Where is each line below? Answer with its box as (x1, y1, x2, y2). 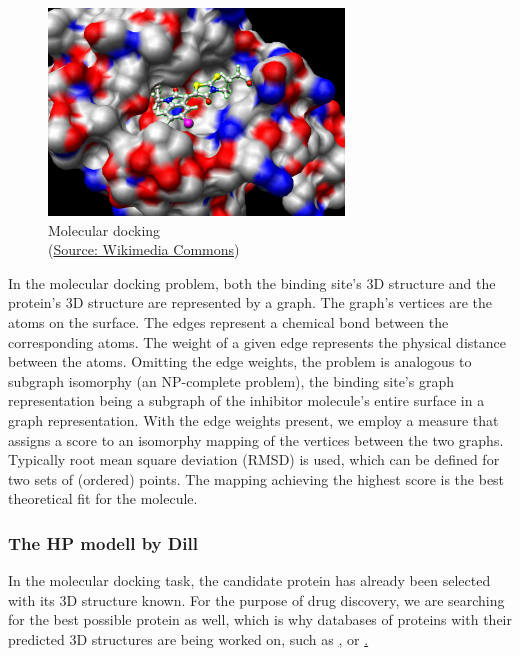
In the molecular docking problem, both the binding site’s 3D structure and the (8, 272, 496, 293)
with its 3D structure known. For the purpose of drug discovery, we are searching (8, 589, 505, 610)
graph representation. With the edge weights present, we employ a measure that (8, 410, 499, 431)
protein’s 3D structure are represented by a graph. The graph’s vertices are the (8, 292, 492, 313)
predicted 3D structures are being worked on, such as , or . (8, 629, 369, 649)
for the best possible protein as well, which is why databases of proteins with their (8, 609, 512, 630)
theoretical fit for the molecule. (8, 488, 198, 509)
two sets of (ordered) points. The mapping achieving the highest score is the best (8, 468, 505, 489)
